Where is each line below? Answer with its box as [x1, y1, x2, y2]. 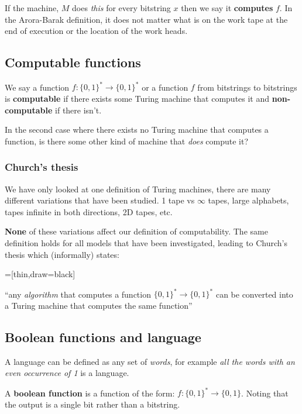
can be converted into [215, 288, 293, 300]
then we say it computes [181, 2, 273, 13]
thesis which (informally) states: [5, 248, 119, 260]
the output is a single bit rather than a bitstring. [5, 398, 180, 410]
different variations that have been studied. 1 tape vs [5, 194, 195, 206]
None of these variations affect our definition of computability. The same [5, 225, 268, 237]
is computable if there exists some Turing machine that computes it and [5, 92, 270, 105]
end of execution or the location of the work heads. [5, 25, 188, 37]
